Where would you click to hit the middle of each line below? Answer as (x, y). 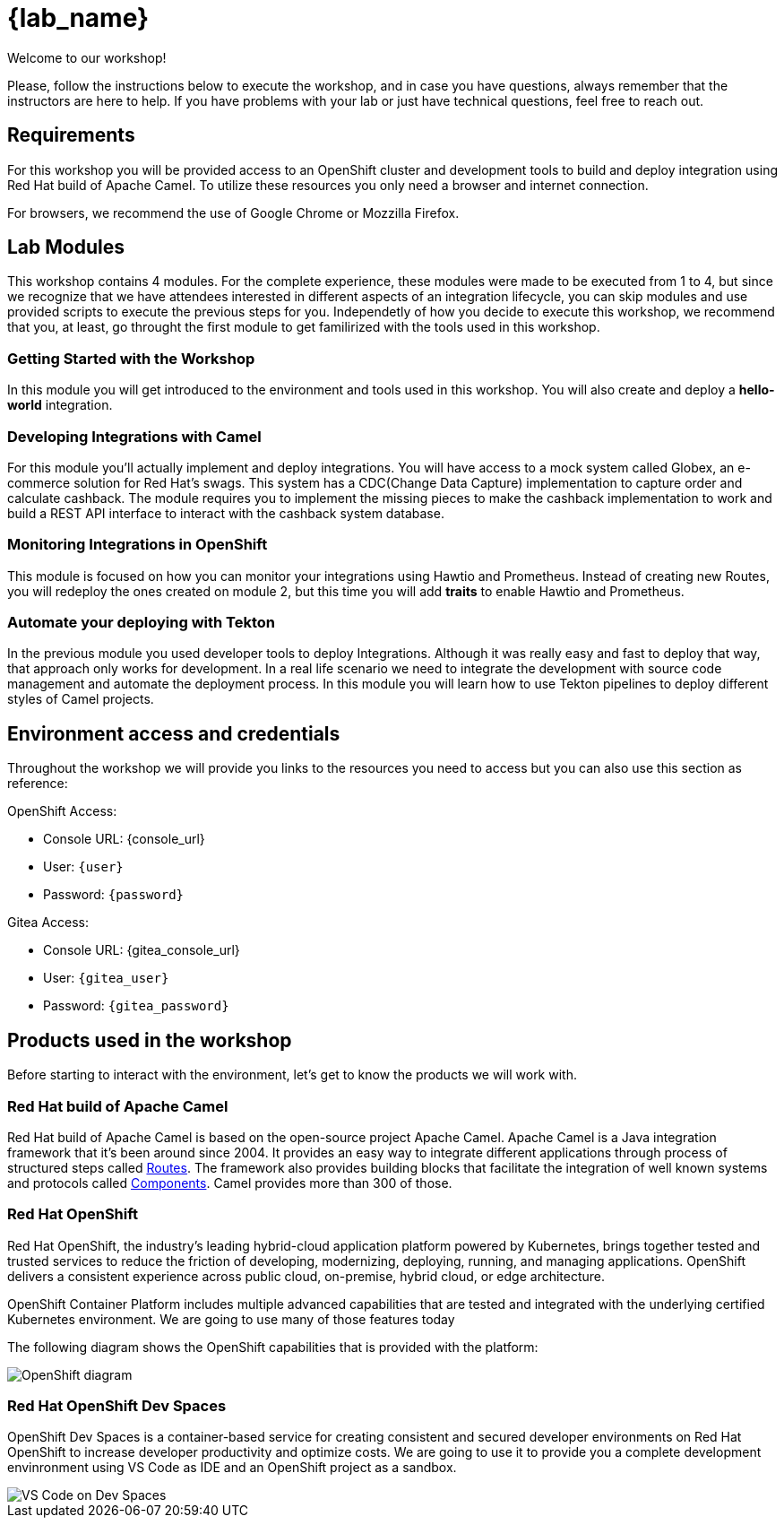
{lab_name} (78, 18)
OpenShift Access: (62, 811)
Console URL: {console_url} (124, 839)
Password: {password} (114, 895)
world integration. (60, 405)
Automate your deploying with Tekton (142, 623)
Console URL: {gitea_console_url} (142, 950)
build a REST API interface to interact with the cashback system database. (226, 513)
